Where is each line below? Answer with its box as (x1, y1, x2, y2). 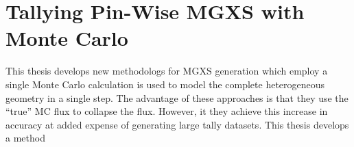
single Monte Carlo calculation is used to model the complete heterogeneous (5, 77, 325, 91)
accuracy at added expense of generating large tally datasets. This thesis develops (5, 117, 349, 131)
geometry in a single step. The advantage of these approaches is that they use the (5, 90, 349, 105)
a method (5, 131, 45, 145)
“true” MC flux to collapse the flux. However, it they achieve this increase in (5, 104, 328, 118)
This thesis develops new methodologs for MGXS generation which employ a (5, 64, 328, 78)
